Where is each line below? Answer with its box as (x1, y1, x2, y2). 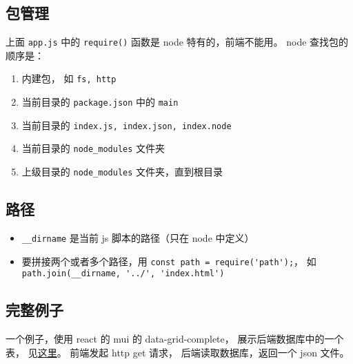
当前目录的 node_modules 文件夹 (21, 141, 165, 155)
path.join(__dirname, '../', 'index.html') (21, 269, 225, 279)
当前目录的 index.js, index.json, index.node (21, 117, 232, 132)
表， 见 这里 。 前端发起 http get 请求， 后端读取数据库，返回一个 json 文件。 (6, 345, 350, 359)
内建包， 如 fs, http (21, 71, 117, 86)
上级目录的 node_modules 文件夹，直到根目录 (21, 164, 223, 179)
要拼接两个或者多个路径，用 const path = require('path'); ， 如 (21, 253, 316, 268)
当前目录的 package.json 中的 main (21, 95, 179, 109)
